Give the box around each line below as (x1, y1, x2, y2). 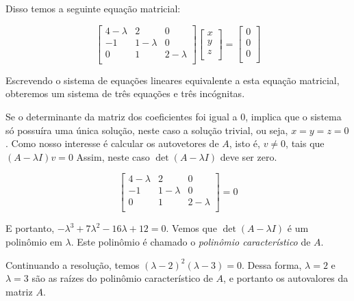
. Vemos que (166, 221, 217, 235)
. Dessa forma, (241, 257, 302, 272)
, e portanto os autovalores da (223, 271, 349, 285)
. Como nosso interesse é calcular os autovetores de (5, 136, 219, 150)
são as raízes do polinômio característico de (31, 271, 213, 285)
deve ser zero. (220, 149, 277, 163)
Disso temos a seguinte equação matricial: (5, 1, 181, 15)
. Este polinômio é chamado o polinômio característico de (71, 235, 311, 248)
